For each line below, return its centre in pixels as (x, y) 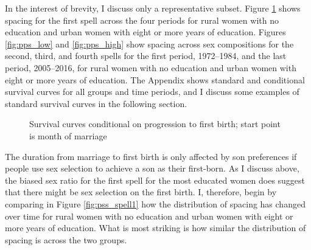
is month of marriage (68, 135)
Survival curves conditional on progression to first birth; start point (155, 124)
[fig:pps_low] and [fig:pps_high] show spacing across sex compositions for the (149, 43)
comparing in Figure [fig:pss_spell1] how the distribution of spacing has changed (155, 203)
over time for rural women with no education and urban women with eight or (149, 216)
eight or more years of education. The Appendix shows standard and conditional (155, 79)
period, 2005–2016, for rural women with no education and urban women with (151, 67)
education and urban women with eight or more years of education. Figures (145, 32)
